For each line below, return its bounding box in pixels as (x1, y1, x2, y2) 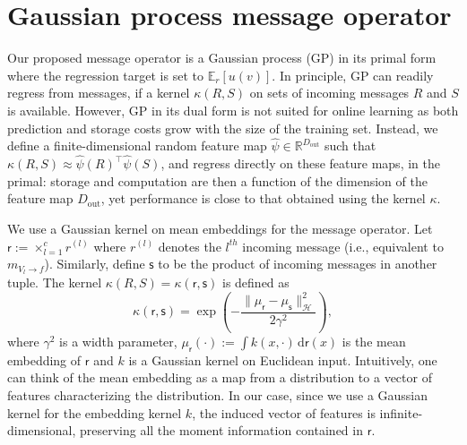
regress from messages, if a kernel (7, 83, 190, 102)
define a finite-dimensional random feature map (7, 136, 267, 155)
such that (324, 136, 376, 155)
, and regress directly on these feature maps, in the (160, 154, 440, 173)
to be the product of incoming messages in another (158, 254, 437, 273)
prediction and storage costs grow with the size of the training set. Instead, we (7, 118, 438, 137)
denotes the (158, 236, 221, 255)
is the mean (342, 332, 406, 351)
